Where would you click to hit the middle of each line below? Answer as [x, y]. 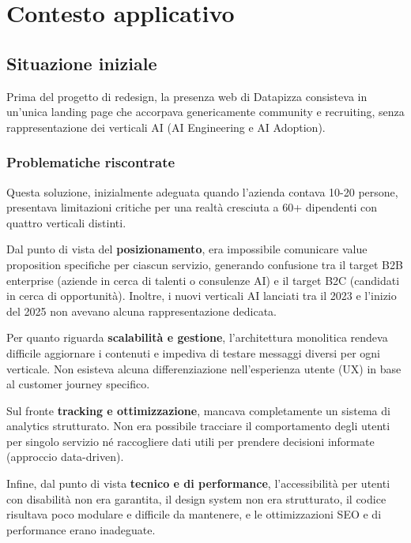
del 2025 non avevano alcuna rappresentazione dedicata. [141, 311]
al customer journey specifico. [78, 384]
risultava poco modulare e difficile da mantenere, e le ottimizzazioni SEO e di [194, 514]
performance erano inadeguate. [81, 529]
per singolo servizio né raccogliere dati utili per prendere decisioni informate [190, 441]
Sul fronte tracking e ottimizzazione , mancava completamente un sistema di [198, 410]
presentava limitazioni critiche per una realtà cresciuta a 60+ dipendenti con [192, 207]
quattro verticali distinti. [66, 222]
